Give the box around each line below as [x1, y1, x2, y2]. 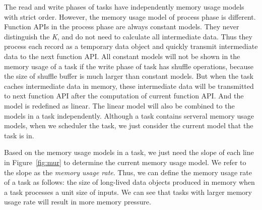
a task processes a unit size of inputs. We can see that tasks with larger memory [4, 186, 252, 197]
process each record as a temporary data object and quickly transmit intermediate [4, 41, 258, 51]
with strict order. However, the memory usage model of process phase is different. [4, 11, 256, 22]
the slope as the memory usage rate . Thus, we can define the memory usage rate [4, 167, 252, 177]
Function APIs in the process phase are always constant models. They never [4, 21, 239, 32]
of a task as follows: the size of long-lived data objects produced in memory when [4, 177, 255, 187]
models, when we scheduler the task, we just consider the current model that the [4, 120, 253, 131]
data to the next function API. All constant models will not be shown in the [4, 50, 240, 61]
